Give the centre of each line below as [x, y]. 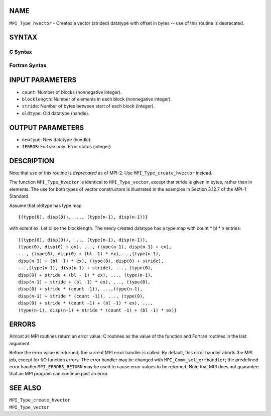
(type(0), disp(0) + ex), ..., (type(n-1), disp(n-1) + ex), [95, 247]
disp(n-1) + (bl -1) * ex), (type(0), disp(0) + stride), [91, 261]
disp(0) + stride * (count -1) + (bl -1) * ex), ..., [86, 303]
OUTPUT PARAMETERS [47, 127]
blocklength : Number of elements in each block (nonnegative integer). [97, 99]
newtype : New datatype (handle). [57, 139]
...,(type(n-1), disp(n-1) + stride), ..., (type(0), [86, 268]
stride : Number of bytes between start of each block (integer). [88, 106]
